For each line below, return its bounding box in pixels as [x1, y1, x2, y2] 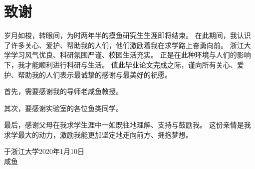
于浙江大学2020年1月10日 [4, 146, 84, 156]
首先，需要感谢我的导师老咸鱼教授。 [4, 86, 123, 96]
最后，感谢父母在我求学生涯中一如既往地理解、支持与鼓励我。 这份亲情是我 [4, 119, 251, 130]
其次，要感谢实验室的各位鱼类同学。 [4, 102, 123, 113]
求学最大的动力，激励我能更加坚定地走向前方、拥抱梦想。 [4, 129, 193, 139]
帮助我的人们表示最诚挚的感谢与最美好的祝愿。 [17, 69, 172, 79]
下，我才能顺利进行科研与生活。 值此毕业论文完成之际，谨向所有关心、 [4, 59, 237, 69]
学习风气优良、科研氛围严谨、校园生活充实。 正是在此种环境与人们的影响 [10, 49, 251, 60]
